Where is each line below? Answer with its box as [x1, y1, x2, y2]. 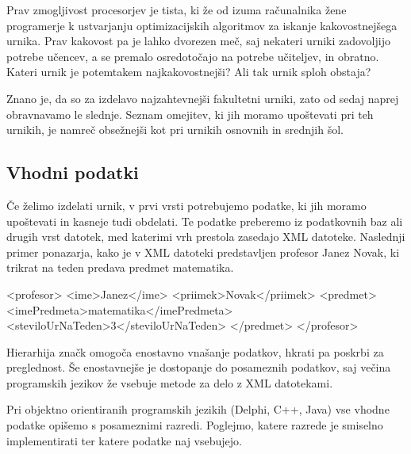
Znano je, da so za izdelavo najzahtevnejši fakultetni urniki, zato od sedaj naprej [6, 90, 399, 106]
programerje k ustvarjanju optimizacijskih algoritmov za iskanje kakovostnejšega [6, 17, 398, 33]
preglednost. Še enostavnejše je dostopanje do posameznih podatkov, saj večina [6, 359, 391, 376]
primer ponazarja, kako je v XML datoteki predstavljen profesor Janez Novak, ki [6, 243, 400, 260]
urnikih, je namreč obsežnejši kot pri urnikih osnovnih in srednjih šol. [6, 121, 344, 138]
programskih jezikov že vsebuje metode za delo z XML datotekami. [6, 374, 333, 391]
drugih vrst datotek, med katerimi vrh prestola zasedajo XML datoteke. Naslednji [6, 228, 405, 245]
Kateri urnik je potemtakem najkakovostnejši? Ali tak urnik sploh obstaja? [6, 63, 371, 80]
